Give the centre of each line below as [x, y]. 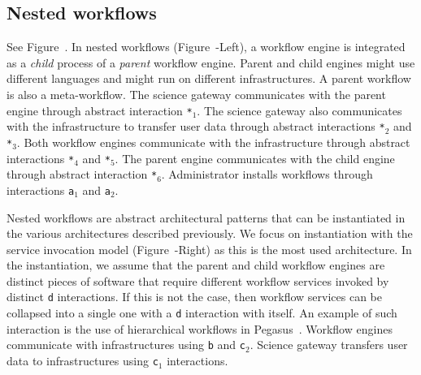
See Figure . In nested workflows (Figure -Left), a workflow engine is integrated [206, 47]
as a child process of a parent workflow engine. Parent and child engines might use [211, 62]
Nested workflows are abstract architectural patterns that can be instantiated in [206, 217]
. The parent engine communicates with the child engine [255, 158]
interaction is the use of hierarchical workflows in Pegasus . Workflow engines [200, 328]
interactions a [41, 190]
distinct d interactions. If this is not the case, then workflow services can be [195, 297]
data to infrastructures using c [82, 361]
